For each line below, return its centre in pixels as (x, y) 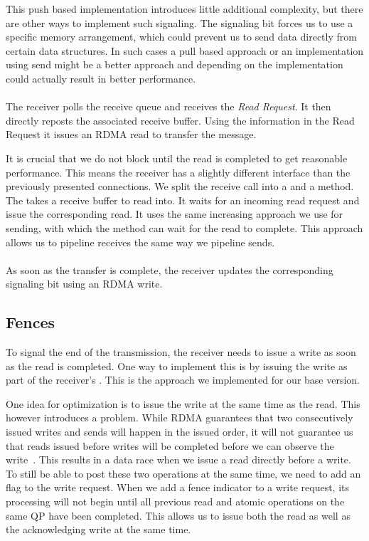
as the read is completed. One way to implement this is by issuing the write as (177, 366)
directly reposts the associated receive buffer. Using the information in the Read (180, 120)
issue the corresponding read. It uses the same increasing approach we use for (175, 214)
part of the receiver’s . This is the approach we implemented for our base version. (183, 380)
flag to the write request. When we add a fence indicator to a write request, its (177, 487)
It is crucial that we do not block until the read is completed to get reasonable (177, 158)
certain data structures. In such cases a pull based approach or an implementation (185, 50)
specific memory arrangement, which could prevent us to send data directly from (181, 37)
